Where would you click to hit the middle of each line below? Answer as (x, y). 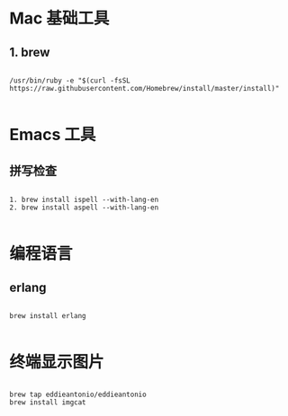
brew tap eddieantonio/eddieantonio (78, 394)
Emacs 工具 (53, 135)
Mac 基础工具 (59, 18)
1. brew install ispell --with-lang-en (84, 199)
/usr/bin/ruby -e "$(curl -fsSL (70, 81)
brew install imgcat (48, 402)
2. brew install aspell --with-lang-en (84, 208)
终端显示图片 (57, 363)
